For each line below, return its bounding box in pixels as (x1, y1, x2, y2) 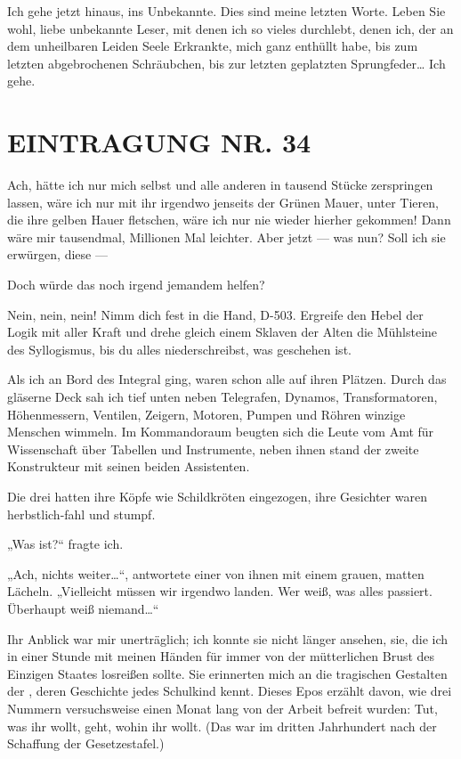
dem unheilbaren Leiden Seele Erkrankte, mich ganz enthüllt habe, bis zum (7, 37, 418, 55)
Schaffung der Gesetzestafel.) (7, 734, 165, 753)
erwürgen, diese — (7, 245, 108, 264)
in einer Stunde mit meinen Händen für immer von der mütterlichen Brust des (7, 647, 435, 665)
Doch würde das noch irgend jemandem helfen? (7, 275, 265, 294)
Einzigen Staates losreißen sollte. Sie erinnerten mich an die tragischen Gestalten (7, 664, 448, 682)
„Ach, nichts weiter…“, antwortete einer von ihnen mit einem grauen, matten (7, 564, 425, 583)
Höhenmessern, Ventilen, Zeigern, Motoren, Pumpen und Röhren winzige (7, 404, 406, 423)
